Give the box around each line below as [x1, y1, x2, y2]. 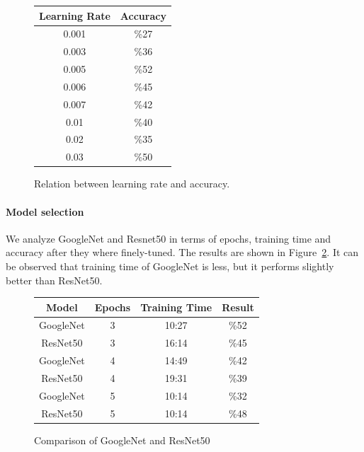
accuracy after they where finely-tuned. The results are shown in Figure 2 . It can [6, 245, 359, 260]
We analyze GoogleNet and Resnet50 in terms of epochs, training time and [6, 231, 331, 245]
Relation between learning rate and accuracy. [34, 176, 230, 191]
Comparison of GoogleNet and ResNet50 [34, 432, 210, 447]
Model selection [6, 204, 84, 219]
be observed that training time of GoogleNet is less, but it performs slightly [6, 258, 334, 273]
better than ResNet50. [6, 272, 103, 287]
